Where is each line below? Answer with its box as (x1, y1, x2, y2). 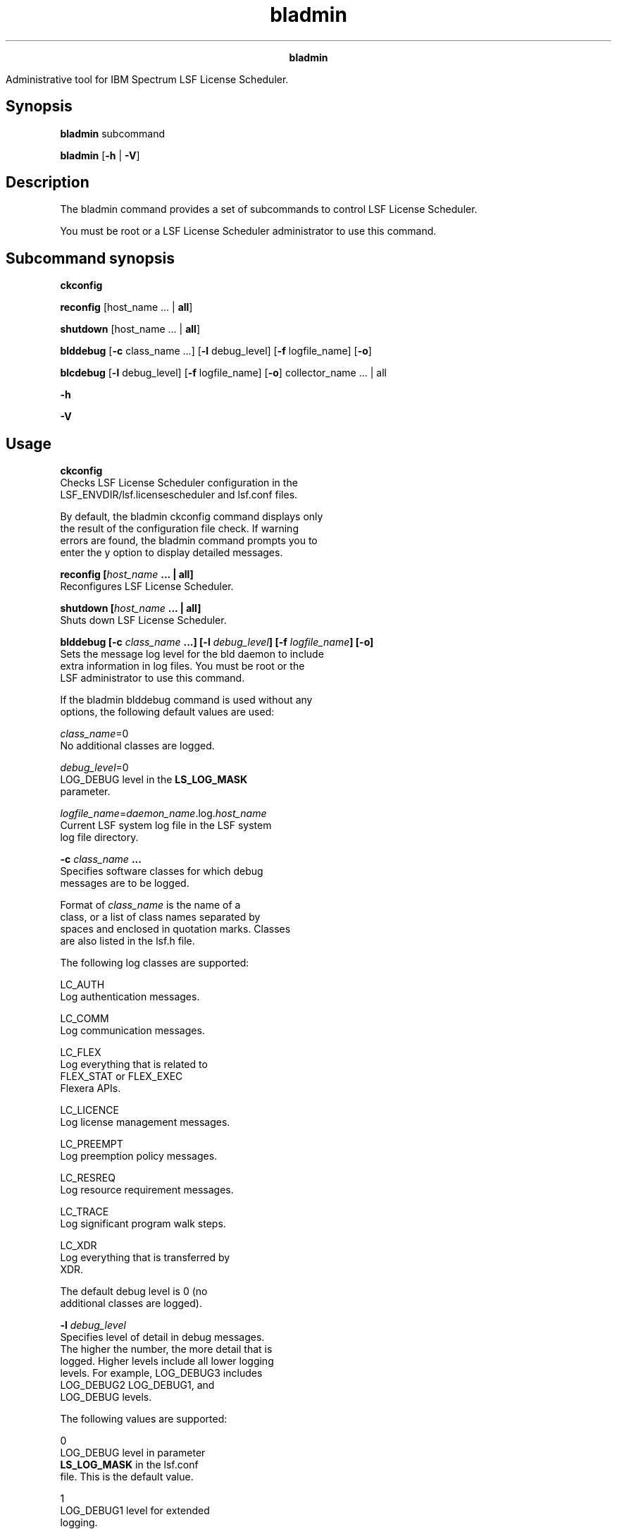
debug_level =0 (60, 761, 129, 774)
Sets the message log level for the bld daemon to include (60, 648, 324, 661)
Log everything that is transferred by (60, 1251, 230, 1264)
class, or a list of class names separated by (60, 911, 261, 924)
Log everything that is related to (60, 1058, 208, 1071)
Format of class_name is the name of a (60, 899, 241, 912)
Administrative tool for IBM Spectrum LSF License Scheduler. (6, 73, 289, 85)
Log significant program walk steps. (60, 1217, 226, 1230)
